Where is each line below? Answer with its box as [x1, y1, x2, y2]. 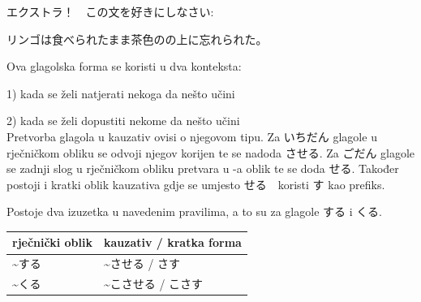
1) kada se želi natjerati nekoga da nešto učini [6, 84, 235, 101]
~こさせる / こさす [103, 275, 204, 292]
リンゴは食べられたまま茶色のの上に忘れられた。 [6, 30, 268, 47]
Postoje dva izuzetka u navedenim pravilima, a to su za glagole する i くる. [6, 203, 382, 220]
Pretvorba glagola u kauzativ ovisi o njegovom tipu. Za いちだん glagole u [6, 127, 377, 145]
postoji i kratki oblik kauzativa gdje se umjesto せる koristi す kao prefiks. [6, 175, 385, 192]
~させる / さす [103, 255, 181, 272]
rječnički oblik [12, 234, 92, 251]
